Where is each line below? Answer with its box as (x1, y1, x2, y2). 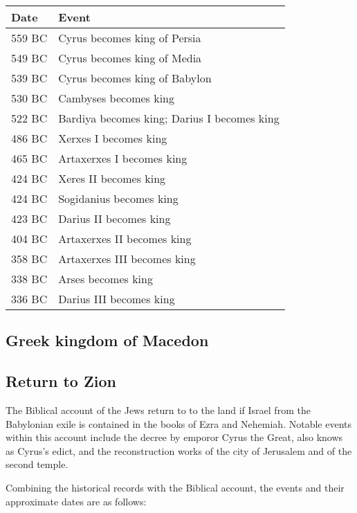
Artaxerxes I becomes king (58, 150, 187, 166)
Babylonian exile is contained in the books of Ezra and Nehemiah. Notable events (6, 416, 351, 431)
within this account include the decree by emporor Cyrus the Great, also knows (6, 430, 343, 444)
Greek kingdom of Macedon (6, 330, 209, 351)
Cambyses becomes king (58, 90, 174, 106)
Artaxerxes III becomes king (58, 251, 196, 267)
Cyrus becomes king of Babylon (58, 70, 212, 86)
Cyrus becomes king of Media (58, 50, 202, 66)
